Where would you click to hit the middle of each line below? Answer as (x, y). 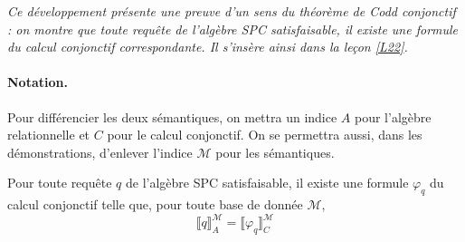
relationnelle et (49, 135)
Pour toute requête (60, 183)
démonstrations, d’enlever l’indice (100, 152)
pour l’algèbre (393, 116)
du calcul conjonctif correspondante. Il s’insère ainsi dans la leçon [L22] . (208, 47)
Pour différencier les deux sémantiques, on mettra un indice (172, 116)
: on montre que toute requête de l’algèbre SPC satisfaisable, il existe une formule (233, 29)
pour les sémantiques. (275, 152)
